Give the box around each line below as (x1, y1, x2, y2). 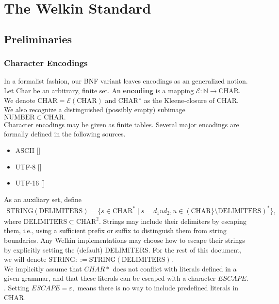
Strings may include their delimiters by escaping (103, 216, 246, 226)
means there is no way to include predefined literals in (77, 283, 238, 292)
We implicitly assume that (4, 263, 82, 273)
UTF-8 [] (15, 161, 42, 171)
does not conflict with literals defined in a (113, 263, 237, 273)
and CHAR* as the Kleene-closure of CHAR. (105, 95, 239, 105)
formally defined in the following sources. (4, 129, 126, 139)
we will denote (4, 254, 47, 264)
